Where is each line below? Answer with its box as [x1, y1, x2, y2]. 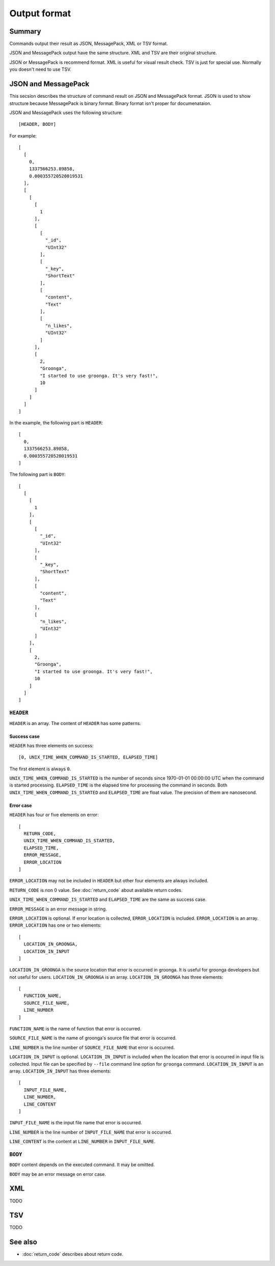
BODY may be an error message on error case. [9, 1171, 106, 1177]
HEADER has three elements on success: [9, 742, 94, 748]
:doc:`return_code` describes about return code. [22, 1251, 123, 1257]
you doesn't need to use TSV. [9, 66, 71, 72]
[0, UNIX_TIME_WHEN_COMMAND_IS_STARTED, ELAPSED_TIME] [18, 755, 158, 760]
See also [9, 1238, 38, 1247]
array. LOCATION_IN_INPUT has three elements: [9, 1068, 112, 1074]
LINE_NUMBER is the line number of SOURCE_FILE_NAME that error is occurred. [9, 1044, 175, 1050]
